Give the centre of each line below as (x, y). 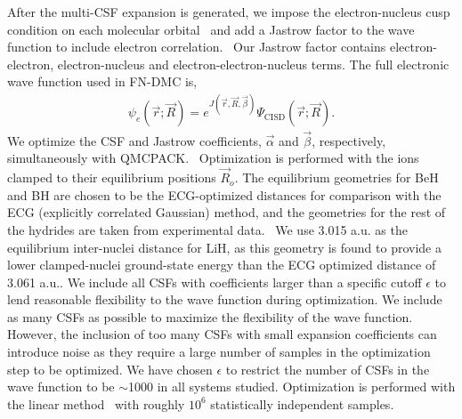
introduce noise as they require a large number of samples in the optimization (219, 352)
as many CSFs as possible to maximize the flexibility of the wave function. (210, 316)
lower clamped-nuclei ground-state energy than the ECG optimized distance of (222, 265)
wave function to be (61, 387)
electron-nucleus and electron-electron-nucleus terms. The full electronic (253, 64)
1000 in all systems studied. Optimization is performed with (292, 387)
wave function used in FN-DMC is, (102, 81)
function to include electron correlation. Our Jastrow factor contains (197, 47)
